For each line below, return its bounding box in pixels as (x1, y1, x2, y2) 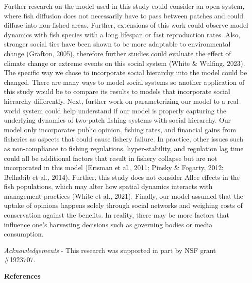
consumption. (4, 229, 44, 239)
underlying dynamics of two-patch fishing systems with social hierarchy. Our (4, 115, 231, 125)
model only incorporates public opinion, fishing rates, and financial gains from (4, 124, 236, 134)
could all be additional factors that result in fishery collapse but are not (4, 153, 218, 163)
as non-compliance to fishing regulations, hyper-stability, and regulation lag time (4, 143, 244, 153)
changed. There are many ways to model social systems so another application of (4, 77, 245, 87)
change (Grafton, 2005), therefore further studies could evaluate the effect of (4, 48, 231, 58)
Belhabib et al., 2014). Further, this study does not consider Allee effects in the (4, 172, 240, 182)
